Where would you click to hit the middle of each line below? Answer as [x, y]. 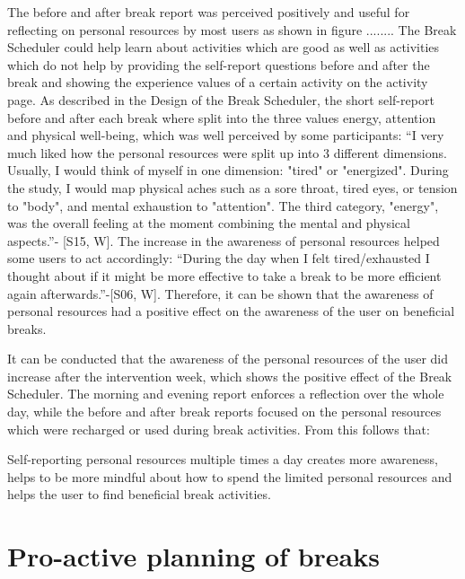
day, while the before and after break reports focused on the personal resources [224, 412]
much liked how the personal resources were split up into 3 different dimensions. [227, 152]
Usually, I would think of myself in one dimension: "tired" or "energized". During [228, 170]
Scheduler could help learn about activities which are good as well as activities [224, 47]
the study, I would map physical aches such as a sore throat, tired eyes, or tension [232, 187]
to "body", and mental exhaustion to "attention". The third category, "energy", [223, 205]
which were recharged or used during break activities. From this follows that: [219, 429]
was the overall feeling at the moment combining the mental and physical [209, 223]
